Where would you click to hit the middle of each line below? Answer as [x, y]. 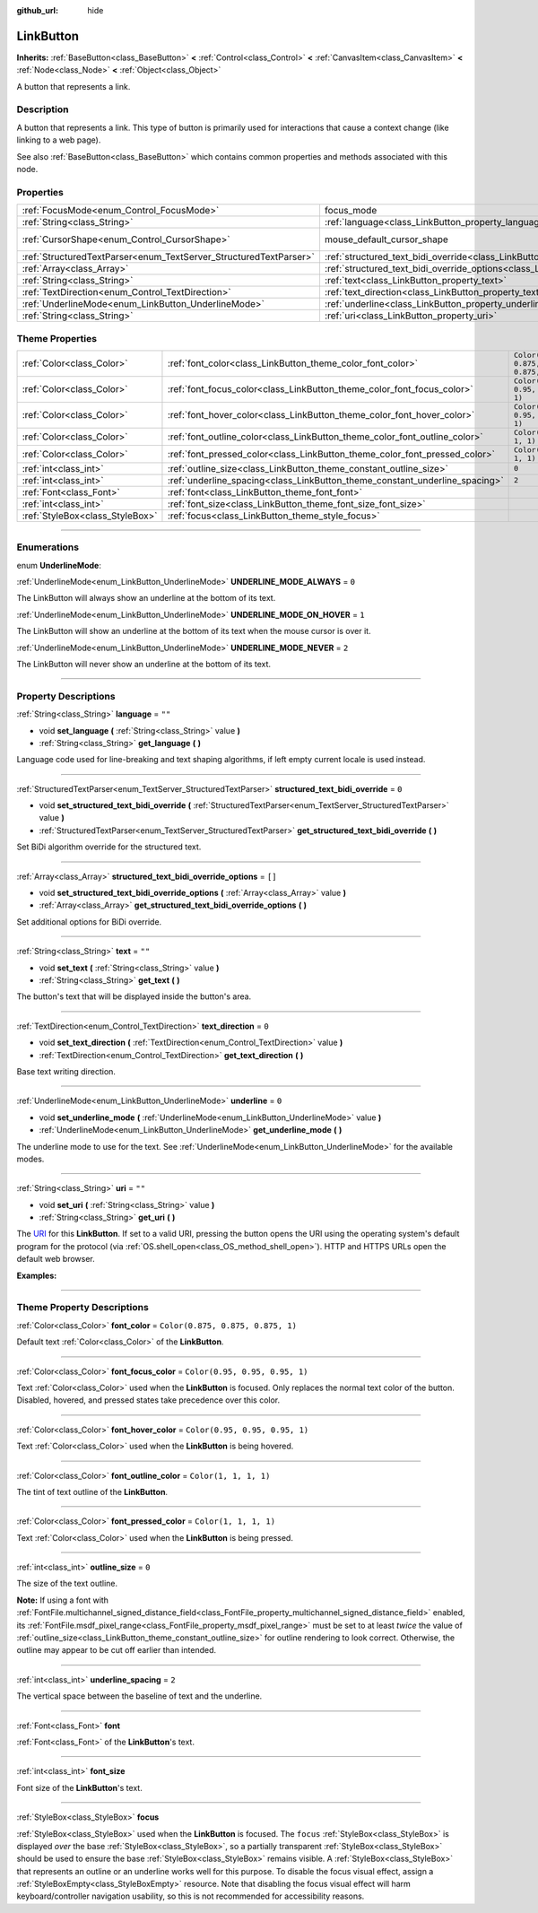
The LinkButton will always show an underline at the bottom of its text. [146, 598]
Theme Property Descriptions [83, 1308]
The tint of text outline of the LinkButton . [92, 1491]
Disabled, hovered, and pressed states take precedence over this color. [148, 1400]
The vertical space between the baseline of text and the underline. [139, 1696]
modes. [30, 1159]
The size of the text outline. [67, 1584]
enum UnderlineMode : [59, 565]
